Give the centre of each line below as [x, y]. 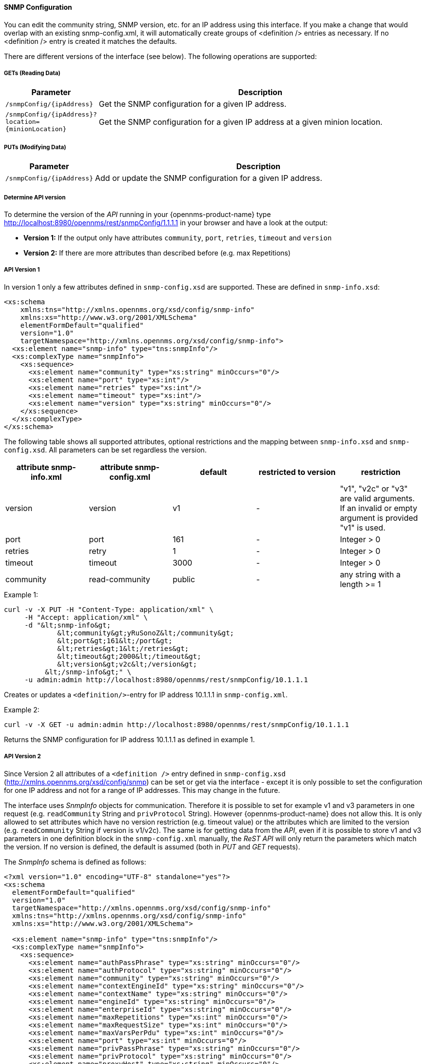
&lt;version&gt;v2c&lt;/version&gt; [127, 664]
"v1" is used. [363, 527]
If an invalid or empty [378, 508]
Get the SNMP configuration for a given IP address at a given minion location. [241, 122]
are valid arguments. [377, 498]
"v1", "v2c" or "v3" [374, 488]
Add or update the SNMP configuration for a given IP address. [209, 178]
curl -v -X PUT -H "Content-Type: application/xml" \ [109, 609]
